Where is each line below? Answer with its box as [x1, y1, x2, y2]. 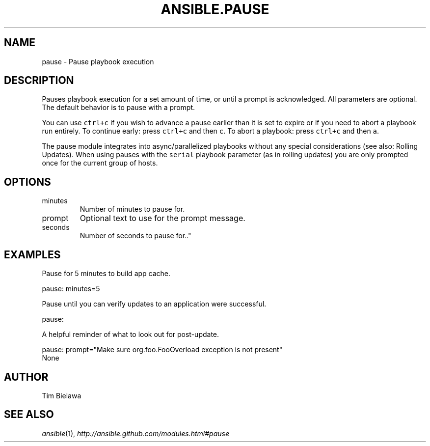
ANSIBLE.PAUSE [161, 1, 269, 18]
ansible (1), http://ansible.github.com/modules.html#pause [42, 429, 229, 438]
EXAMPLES [4, 248, 61, 261]
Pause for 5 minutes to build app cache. [42, 269, 171, 278]
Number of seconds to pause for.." [80, 231, 191, 240]
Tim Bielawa [42, 391, 81, 400]
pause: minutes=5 [42, 284, 100, 293]
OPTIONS [4, 175, 51, 188]
